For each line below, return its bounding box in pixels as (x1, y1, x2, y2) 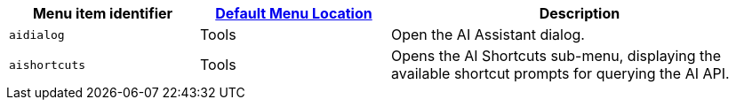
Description (539, 4, 620, 22)
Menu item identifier (32, 4, 173, 22)
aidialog (9, 27, 65, 42)
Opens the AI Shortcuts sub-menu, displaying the (391, 47, 722, 65)
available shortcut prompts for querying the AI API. (391, 65, 730, 82)
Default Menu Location (215, 4, 372, 22)
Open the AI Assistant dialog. (391, 26, 585, 43)
